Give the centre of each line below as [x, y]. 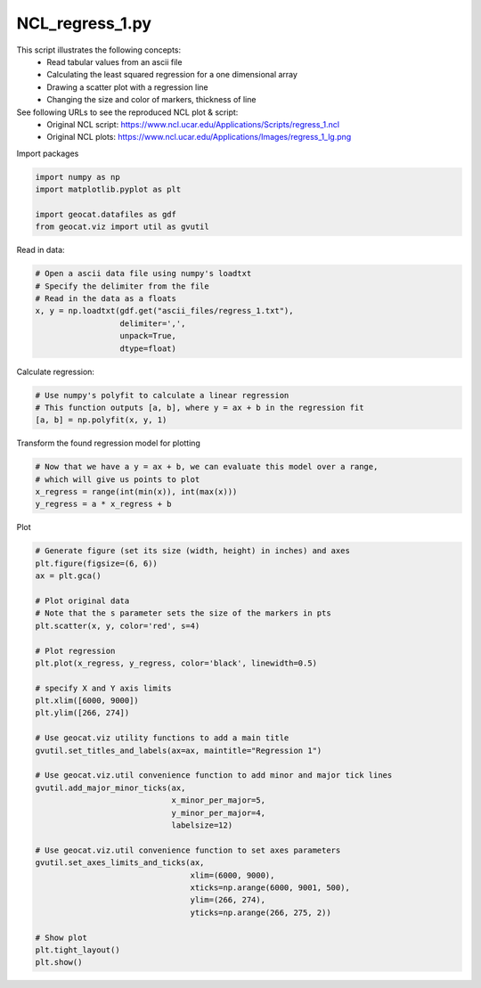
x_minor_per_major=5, [219, 800]
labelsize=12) [202, 825]
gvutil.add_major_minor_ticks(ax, [110, 788]
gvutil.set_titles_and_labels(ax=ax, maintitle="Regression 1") [179, 750]
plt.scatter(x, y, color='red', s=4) [118, 625]
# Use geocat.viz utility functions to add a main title [162, 738]
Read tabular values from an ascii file [114, 61]
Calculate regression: [56, 372]
